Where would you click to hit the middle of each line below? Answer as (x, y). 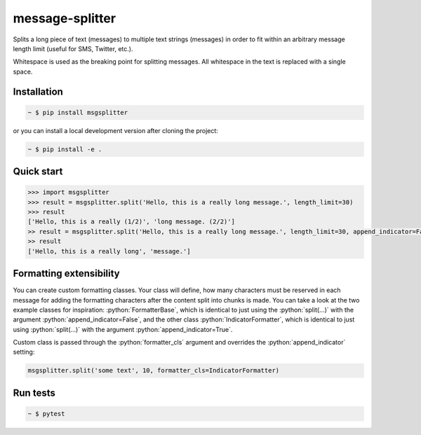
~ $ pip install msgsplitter (78, 112)
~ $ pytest (46, 414)
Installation (38, 91)
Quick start (38, 172)
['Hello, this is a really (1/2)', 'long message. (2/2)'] (131, 222)
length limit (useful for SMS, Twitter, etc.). (73, 48)
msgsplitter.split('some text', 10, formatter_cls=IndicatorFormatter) (154, 371)
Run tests (34, 393)
